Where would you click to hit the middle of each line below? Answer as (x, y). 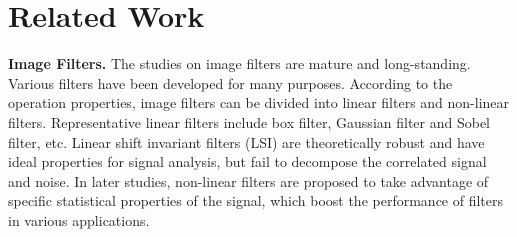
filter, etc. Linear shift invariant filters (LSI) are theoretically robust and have (246, 141)
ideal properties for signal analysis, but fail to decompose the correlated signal (247, 161)
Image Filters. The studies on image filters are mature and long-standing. (239, 63)
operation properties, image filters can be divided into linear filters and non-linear (259, 102)
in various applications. (79, 219)
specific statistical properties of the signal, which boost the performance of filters (256, 200)
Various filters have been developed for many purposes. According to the (230, 82)
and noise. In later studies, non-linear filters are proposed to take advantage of (248, 180)
